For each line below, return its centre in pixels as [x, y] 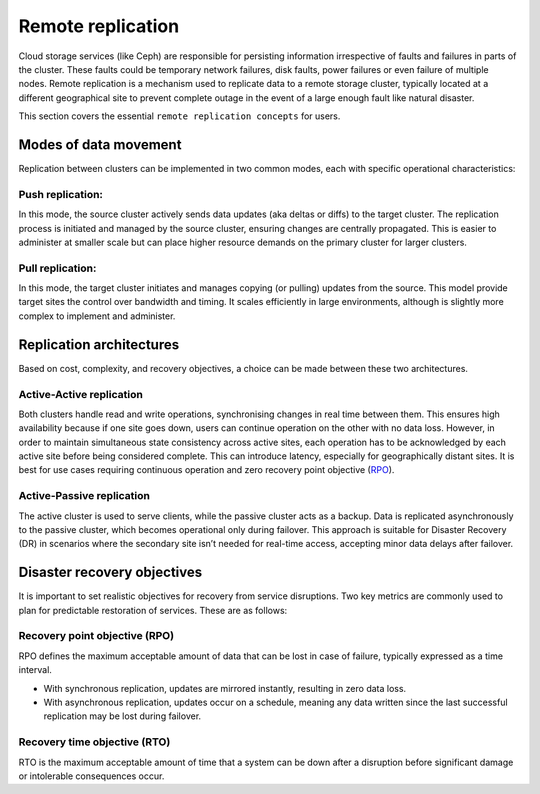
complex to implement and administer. [97, 316]
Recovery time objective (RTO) [94, 742]
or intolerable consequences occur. [91, 776]
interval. [35, 670]
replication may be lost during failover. [122, 716]
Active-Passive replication [84, 496]
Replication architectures [99, 344]
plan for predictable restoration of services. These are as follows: [153, 610]
